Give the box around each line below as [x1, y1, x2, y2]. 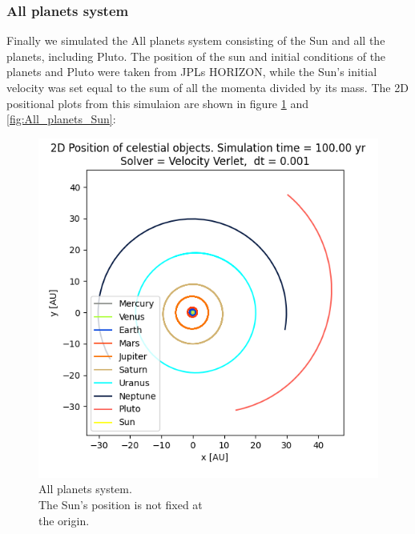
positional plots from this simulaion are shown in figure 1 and [6, 94, 308, 111]
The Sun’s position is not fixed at [38, 496, 203, 512]
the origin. [38, 512, 90, 528]
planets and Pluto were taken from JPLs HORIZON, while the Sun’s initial [6, 63, 377, 80]
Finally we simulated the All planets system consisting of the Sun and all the [6, 32, 385, 49]
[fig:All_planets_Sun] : [6, 110, 116, 127]
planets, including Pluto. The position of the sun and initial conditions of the [6, 47, 386, 64]
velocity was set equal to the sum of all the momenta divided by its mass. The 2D [6, 79, 409, 95]
